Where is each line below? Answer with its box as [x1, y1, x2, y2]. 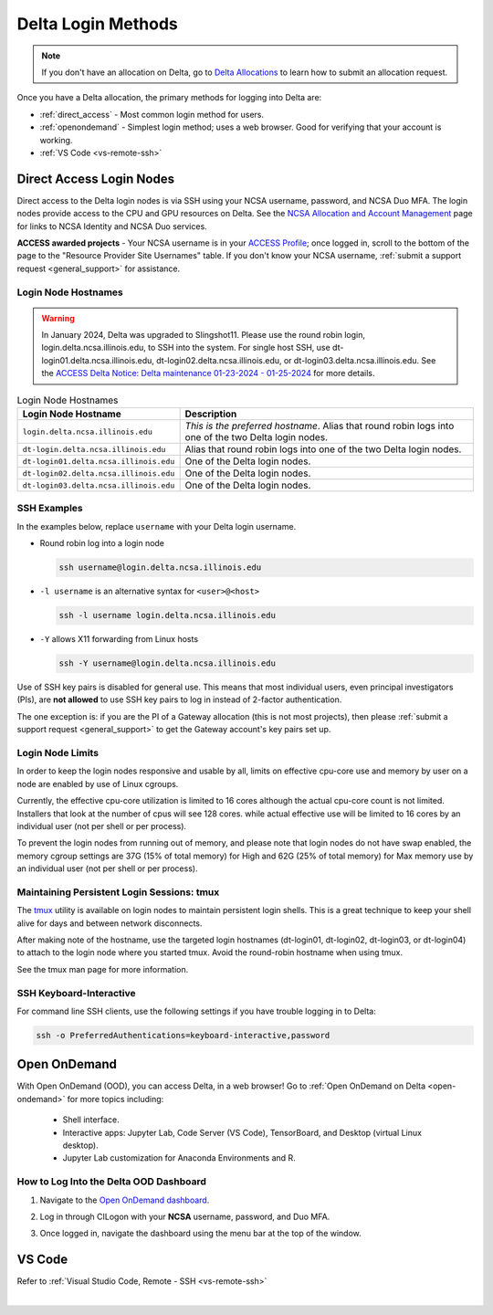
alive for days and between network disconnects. [16, 918, 203, 929]
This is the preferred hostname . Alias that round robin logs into [184, 420, 455, 433]
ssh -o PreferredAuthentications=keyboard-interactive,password [36, 1030, 330, 1040]
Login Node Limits [16, 747, 100, 760]
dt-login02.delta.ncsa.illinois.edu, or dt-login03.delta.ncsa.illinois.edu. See [156, 354, 436, 365]
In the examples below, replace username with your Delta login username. [16, 521, 297, 531]
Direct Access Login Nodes [16, 171, 175, 186]
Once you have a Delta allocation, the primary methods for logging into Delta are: [16, 92, 322, 103]
